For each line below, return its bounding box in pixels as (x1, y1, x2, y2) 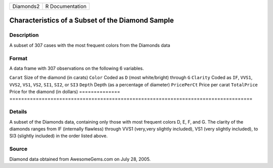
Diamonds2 (12, 3, 40, 10)
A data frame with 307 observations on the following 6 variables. (9, 65, 144, 71)
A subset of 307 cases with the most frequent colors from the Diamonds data (9, 42, 170, 48)
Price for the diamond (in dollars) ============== (9, 89, 121, 95)
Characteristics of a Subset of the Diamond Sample (9, 16, 174, 25)
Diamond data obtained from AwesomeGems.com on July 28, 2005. (9, 156, 151, 162)
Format (9, 54, 28, 62)
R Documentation (45, 3, 87, 10)
